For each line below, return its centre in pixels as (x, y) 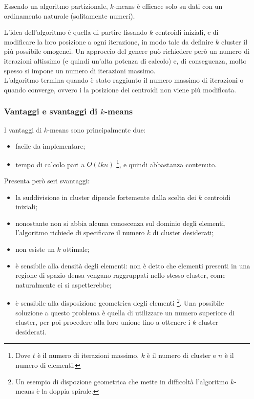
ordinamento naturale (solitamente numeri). (70, 15)
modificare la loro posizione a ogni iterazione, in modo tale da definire (109, 41)
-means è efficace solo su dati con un (168, 6)
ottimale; (76, 249)
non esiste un (35, 249)
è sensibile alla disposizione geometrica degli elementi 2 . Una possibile (120, 302)
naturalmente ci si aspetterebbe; (63, 284)
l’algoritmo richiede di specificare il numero (80, 233)
